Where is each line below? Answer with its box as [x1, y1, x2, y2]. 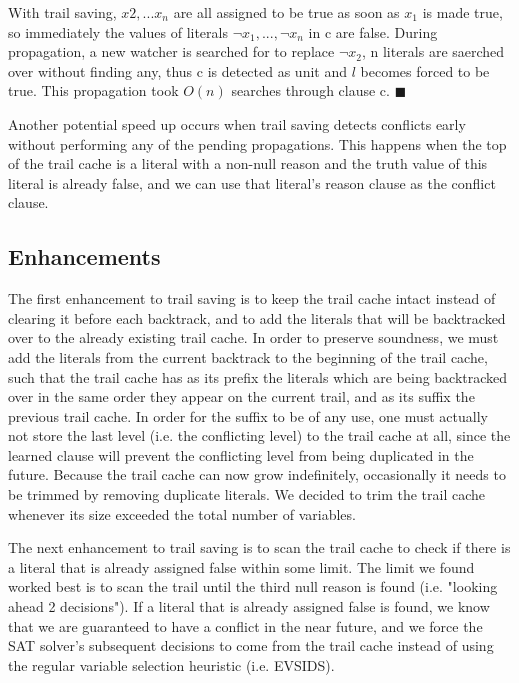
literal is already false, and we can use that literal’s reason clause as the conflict [8, 172, 496, 193]
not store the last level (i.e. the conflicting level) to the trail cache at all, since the [8, 425, 511, 446]
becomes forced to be [360, 60, 490, 81]
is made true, [422, 2, 503, 22]
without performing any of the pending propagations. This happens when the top [8, 133, 507, 154]
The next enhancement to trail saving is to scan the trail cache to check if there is [8, 537, 511, 558]
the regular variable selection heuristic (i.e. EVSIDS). [8, 654, 335, 675]
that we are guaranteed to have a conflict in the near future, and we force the [8, 615, 483, 636]
